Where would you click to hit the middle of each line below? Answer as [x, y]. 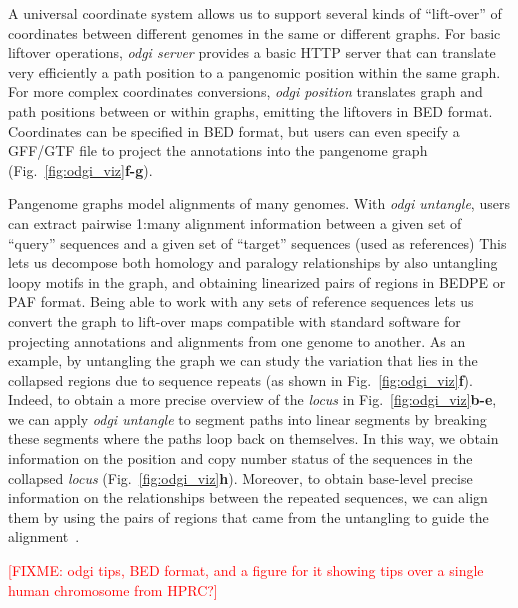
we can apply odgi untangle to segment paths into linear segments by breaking [247, 418]
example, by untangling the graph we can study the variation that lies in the [243, 360]
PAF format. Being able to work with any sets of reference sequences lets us [241, 301]
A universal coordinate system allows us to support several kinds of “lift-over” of [255, 13]
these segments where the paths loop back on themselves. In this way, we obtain [253, 438]
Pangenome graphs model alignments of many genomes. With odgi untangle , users [259, 203]
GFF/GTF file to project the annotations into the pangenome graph [218, 150]
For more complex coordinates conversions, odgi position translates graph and [245, 91]
